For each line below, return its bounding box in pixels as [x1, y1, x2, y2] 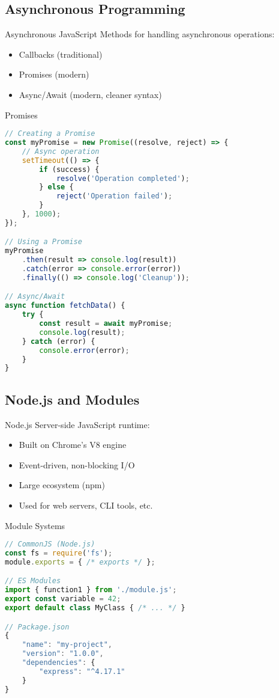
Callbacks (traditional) [19, 47, 103, 60]
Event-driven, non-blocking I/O [19, 458, 135, 471]
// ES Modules [5, 577, 61, 586]
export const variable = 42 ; [5, 595, 121, 604]
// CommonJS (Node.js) [5, 540, 95, 549]
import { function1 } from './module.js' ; [5, 586, 177, 595]
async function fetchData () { [5, 301, 125, 310]
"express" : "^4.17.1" [39, 667, 125, 676]
